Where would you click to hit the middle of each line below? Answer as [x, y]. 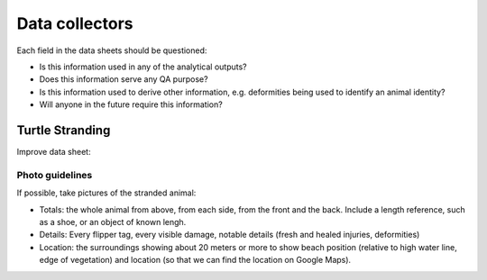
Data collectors [75, 23]
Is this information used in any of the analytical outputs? [143, 67]
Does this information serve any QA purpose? [124, 79]
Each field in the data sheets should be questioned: [112, 50]
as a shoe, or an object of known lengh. [113, 221]
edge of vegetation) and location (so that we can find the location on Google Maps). [195, 260]
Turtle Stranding [64, 130]
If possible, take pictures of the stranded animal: [106, 193]
